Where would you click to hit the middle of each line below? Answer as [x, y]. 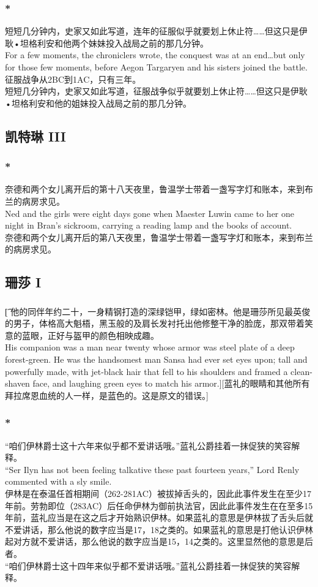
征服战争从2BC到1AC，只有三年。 [73, 79]
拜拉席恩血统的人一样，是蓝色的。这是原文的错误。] [107, 395]
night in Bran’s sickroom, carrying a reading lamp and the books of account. [149, 225]
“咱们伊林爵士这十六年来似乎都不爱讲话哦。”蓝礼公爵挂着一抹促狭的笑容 [148, 445]
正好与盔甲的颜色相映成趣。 [103, 335]
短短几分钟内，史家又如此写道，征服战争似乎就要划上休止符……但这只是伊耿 [156, 91]
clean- [301, 371]
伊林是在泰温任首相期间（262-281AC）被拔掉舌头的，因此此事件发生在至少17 [158, 493]
